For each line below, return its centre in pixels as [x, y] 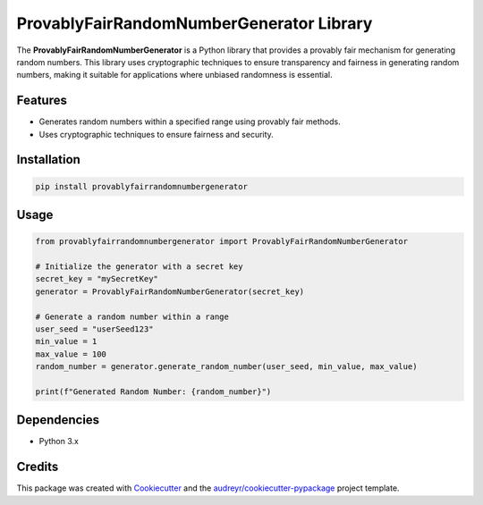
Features [42, 101]
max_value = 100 [71, 354]
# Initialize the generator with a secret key [139, 267]
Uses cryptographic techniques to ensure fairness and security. [157, 134]
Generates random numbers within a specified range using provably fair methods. [190, 122]
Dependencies [58, 420]
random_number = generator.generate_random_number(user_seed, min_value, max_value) [226, 367]
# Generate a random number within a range [132, 316]
